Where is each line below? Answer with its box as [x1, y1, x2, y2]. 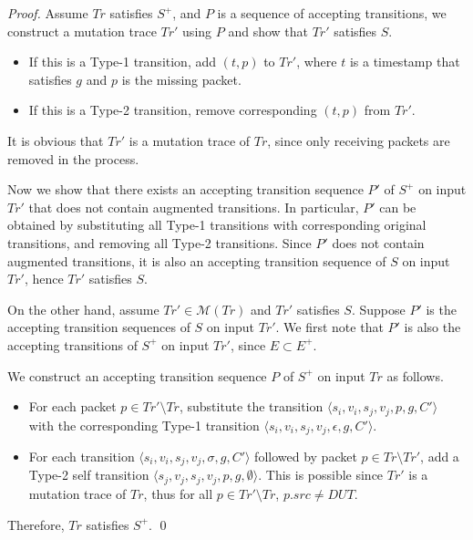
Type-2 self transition [28, 465, 149, 484]
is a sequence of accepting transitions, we [217, 4, 447, 22]
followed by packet [254, 447, 357, 465]
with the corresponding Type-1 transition [28, 415, 260, 434]
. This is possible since [258, 465, 384, 484]
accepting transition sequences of [7, 317, 190, 337]
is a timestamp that [349, 52, 460, 71]
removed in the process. [7, 149, 139, 168]
